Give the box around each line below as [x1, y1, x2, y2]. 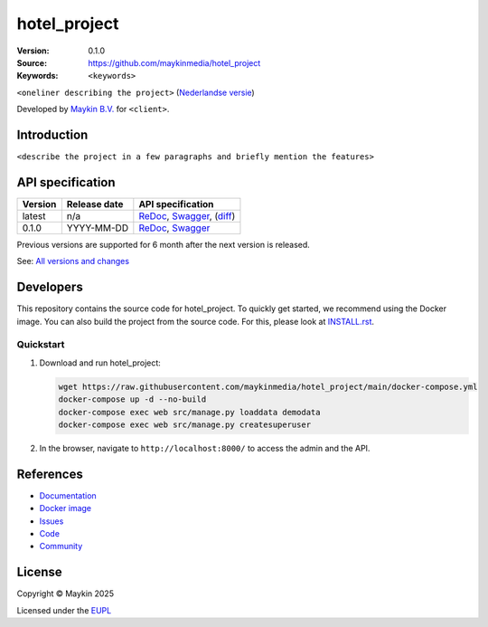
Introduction [16, 127, 89, 142]
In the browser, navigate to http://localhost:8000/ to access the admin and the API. [39, 442, 371, 453]
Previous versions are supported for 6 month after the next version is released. [16, 239, 311, 250]
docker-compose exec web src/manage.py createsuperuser [58, 419, 312, 430]
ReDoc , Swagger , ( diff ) [138, 209, 236, 222]
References [16, 466, 83, 481]
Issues [39, 516, 64, 527]
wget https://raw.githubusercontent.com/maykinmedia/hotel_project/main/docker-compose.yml [58, 381, 478, 392]
